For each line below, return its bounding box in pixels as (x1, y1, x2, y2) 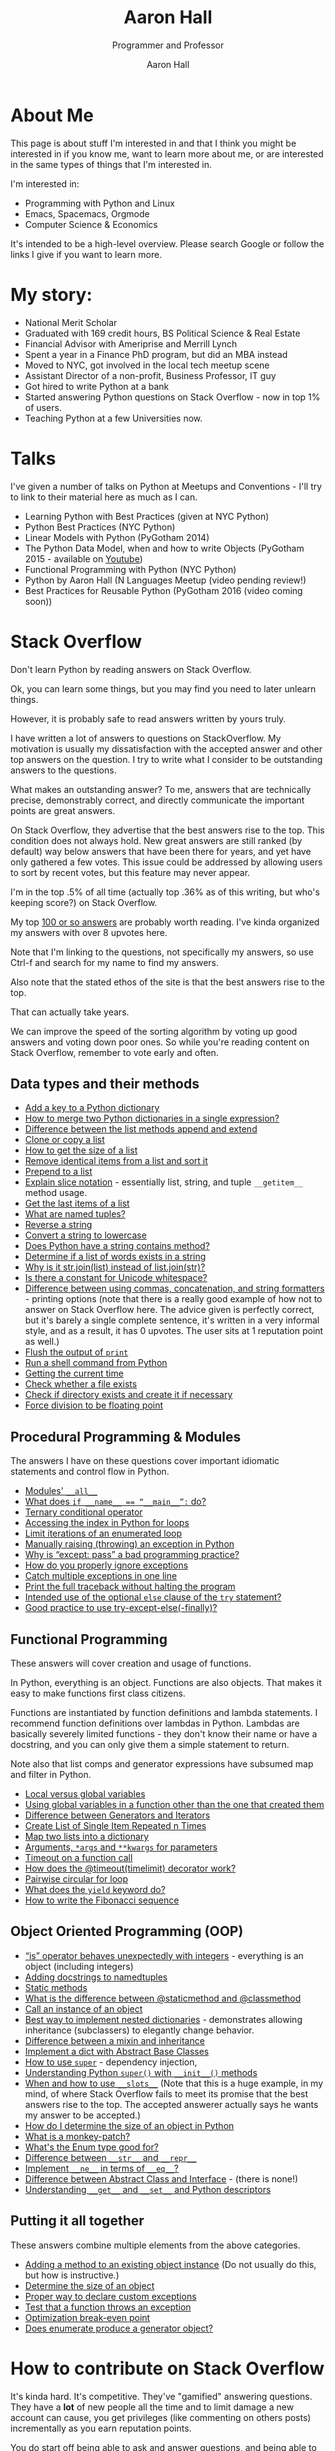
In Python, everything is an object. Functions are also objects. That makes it (10, 1676, 322, 1688)
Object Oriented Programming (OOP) (10, 1923, 244, 1940)
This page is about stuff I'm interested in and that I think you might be (10, 137, 297, 149)
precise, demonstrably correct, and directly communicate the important (10, 794, 305, 806)
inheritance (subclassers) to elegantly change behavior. (24, 2024, 255, 2036)
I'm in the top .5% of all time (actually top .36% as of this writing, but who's (10, 886, 320, 898)
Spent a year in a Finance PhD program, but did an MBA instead (24, 348, 288, 360)
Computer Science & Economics (24, 218, 158, 230)
